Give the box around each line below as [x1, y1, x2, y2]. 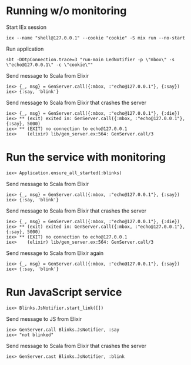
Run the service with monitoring [6, 151, 166, 164]
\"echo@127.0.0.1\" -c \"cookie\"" [6, 62, 93, 68]
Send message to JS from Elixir [6, 315, 82, 322]
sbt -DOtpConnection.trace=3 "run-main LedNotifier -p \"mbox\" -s [6, 57, 175, 62]
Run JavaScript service [6, 286, 122, 299]
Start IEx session [6, 24, 47, 31]
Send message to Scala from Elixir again [6, 249, 104, 257]
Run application [6, 45, 44, 52]
